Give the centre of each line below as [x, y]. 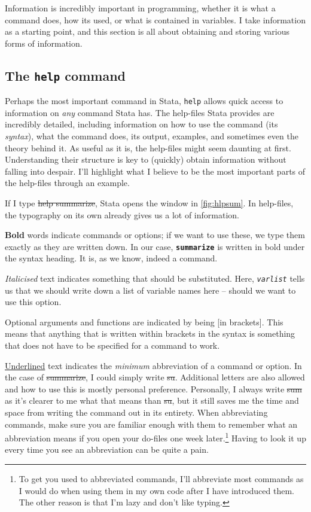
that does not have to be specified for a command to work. [112, 345]
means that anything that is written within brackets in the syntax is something [150, 333]
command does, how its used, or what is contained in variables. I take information [155, 19]
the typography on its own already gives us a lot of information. [122, 214]
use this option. [33, 302]
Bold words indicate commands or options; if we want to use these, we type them [155, 235]
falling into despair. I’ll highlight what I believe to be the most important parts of [155, 171]
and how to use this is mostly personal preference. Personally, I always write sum [153, 388]
